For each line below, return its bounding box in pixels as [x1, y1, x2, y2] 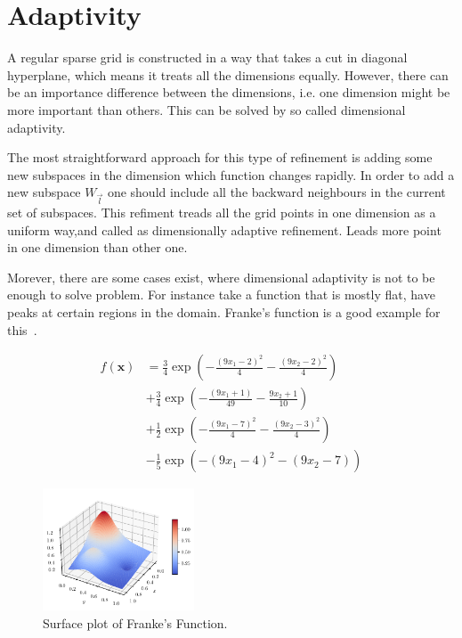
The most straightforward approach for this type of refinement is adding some [7, 148, 433, 167]
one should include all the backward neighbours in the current [107, 183, 446, 201]
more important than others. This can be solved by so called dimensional [7, 100, 406, 119]
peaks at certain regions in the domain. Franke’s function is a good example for [7, 303, 441, 321]
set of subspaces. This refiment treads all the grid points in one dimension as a [7, 203, 436, 222]
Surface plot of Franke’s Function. [43, 613, 228, 632]
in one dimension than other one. [7, 238, 188, 257]
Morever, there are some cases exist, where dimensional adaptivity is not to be [7, 267, 435, 286]
